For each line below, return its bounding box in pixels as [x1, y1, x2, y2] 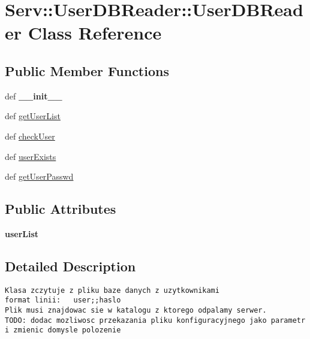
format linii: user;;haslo [5, 296, 121, 305]
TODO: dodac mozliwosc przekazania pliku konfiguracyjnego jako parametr [5, 316, 306, 325]
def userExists [5, 150, 56, 162]
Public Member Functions [5, 61, 169, 80]
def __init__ [5, 89, 62, 102]
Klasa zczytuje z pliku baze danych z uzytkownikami [5, 286, 219, 295]
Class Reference [28, 20, 162, 45]
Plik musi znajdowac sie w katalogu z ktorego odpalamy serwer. [5, 306, 267, 315]
